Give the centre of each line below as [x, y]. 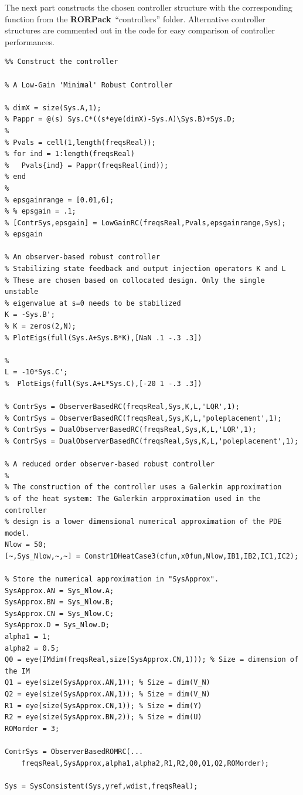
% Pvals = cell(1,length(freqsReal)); [80, 142]
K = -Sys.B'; [30, 315]
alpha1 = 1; [28, 637]
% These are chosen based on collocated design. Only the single [135, 280]
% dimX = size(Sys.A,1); [53, 108]
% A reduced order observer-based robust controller [110, 464]
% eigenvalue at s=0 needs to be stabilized [93, 303]
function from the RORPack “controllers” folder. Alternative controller [135, 18]
